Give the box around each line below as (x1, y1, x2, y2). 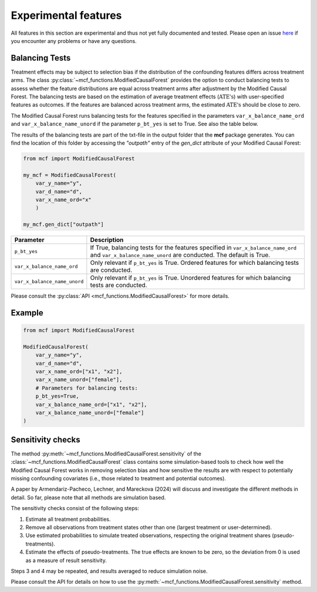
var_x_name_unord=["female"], (35, 377, 123, 383)
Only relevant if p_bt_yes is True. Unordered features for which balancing (90, 274, 291, 282)
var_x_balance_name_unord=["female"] (35, 409, 144, 416)
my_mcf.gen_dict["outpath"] (23, 221, 104, 228)
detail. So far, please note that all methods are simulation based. (11, 494, 166, 501)
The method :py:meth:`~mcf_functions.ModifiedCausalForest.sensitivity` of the (11, 450, 202, 457)
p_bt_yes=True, (35, 393, 79, 400)
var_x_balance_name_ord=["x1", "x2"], (35, 401, 147, 408)
